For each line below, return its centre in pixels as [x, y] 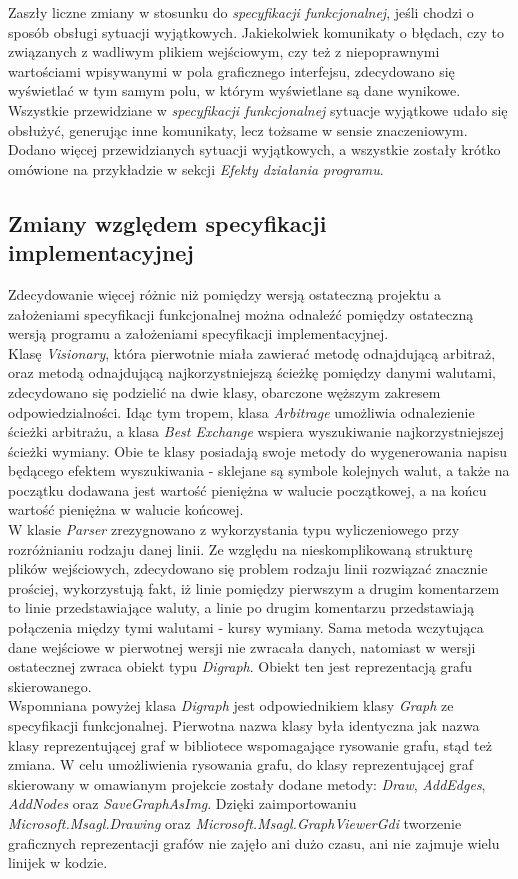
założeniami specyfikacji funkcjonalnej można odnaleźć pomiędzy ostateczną [241, 313]
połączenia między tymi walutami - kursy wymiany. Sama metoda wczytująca [246, 627]
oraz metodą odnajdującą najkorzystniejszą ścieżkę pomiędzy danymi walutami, [252, 372]
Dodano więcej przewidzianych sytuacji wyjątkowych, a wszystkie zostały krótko [254, 149]
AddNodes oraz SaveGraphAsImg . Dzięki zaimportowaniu [182, 803]
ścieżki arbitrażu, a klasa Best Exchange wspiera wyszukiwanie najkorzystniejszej [256, 431]
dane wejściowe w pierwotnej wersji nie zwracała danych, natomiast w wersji [242, 646]
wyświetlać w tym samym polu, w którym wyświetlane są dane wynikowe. [234, 90]
